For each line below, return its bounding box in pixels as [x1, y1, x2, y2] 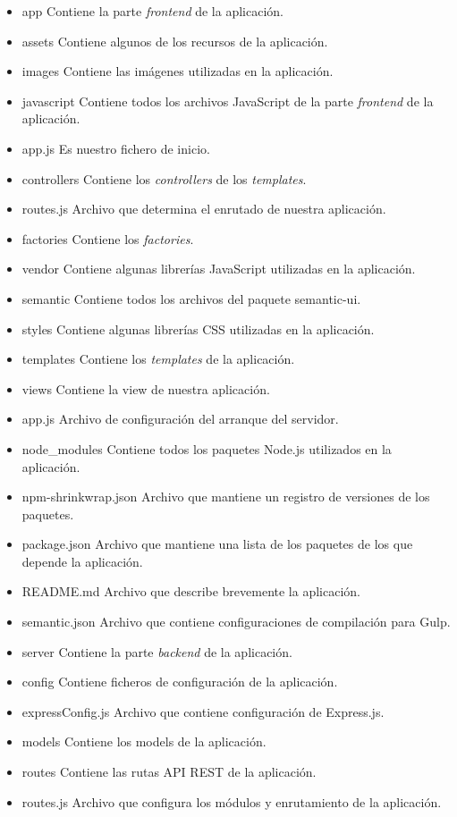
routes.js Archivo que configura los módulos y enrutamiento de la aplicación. [21, 792, 442, 811]
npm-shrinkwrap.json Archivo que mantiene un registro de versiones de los [21, 487, 430, 506]
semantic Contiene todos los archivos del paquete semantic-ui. [21, 289, 361, 307]
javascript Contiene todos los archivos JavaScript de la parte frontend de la [21, 91, 434, 110]
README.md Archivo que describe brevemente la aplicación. [21, 582, 360, 601]
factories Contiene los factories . [21, 229, 194, 248]
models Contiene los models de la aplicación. [21, 732, 267, 751]
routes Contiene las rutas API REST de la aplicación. [21, 762, 317, 781]
